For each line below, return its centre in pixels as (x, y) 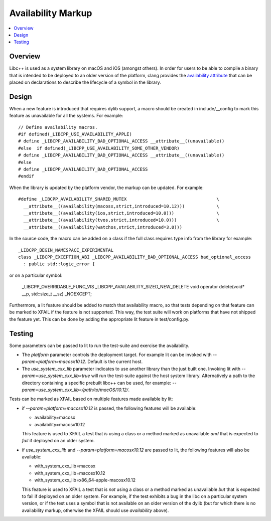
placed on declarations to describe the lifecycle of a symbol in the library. (85, 82)
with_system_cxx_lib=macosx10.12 (70, 473)
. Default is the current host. (114, 362)
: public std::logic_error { (59, 264)
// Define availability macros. (58, 127)
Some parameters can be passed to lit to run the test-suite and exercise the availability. (99, 345)
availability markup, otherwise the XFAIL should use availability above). (95, 510)
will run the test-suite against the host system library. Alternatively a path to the (173, 376)
